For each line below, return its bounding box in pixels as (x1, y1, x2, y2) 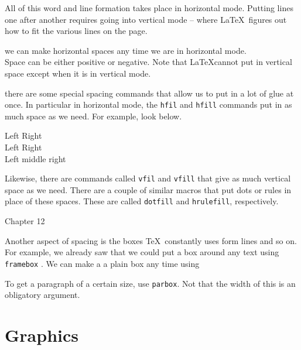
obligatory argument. (5, 289, 80, 301)
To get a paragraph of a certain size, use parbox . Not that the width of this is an (5, 277, 296, 289)
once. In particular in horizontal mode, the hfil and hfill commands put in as (5, 98, 292, 111)
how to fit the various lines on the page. (5, 25, 148, 37)
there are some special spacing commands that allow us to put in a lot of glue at (5, 87, 294, 99)
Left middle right (5, 152, 66, 164)
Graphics (5, 322, 78, 346)
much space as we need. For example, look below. (5, 109, 182, 122)
